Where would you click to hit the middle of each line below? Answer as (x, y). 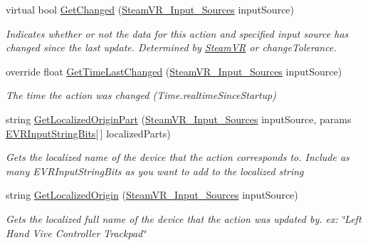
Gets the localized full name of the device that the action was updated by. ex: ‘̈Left (184, 218)
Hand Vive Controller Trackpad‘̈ (76, 233)
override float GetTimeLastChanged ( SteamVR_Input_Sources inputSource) (174, 71)
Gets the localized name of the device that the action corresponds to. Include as (178, 157)
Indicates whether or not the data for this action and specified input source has (177, 33)
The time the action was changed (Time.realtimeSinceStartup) (141, 95)
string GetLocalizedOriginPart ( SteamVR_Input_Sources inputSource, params (179, 119)
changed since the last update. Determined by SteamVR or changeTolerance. (171, 47)
